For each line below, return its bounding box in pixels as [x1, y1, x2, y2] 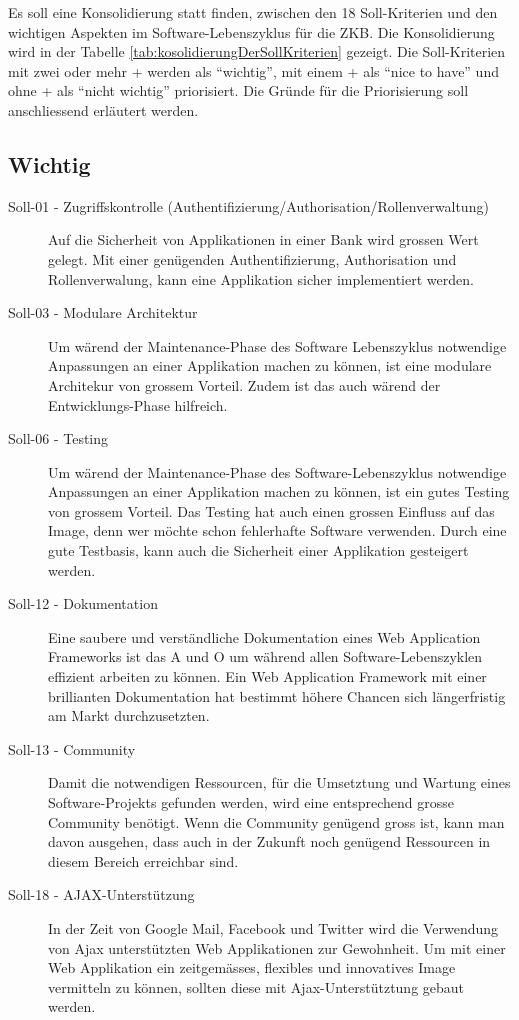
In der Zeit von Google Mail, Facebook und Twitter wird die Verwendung [48, 917, 499, 938]
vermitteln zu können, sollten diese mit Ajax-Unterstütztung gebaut [48, 976, 465, 997]
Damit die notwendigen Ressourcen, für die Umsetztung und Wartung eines [48, 772, 511, 793]
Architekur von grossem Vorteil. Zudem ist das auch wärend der [48, 374, 441, 395]
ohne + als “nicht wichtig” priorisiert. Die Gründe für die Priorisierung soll [8, 80, 469, 101]
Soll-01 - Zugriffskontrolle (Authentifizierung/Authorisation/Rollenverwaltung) [8, 195, 489, 216]
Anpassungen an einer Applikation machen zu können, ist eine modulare [48, 355, 492, 376]
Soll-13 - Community [8, 738, 136, 759]
